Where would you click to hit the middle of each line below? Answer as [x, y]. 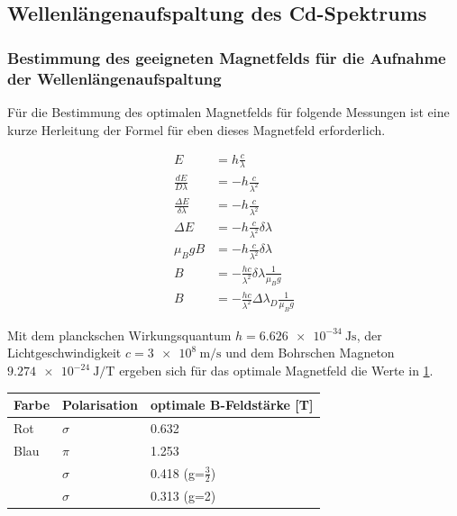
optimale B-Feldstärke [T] [232, 405]
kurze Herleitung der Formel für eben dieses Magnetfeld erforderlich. [197, 129]
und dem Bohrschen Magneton [310, 353]
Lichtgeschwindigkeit [64, 353]
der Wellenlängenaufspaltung [114, 78]
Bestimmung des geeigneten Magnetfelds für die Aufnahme [227, 57]
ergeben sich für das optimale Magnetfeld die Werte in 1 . [276, 371]
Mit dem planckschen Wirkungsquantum [119, 335]
